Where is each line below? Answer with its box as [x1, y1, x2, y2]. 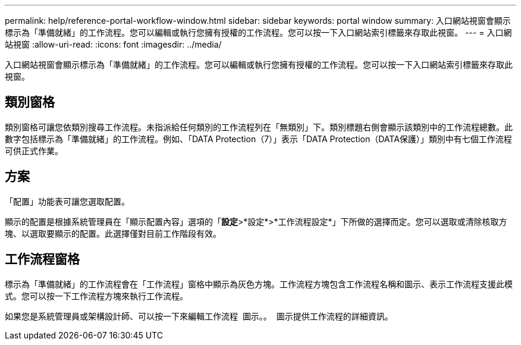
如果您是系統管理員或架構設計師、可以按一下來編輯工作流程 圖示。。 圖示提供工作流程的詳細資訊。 [5, 310, 393, 321]
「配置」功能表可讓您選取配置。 [5, 196, 130, 206]
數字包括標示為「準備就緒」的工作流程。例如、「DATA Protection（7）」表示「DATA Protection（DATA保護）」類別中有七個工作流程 [5, 133, 512, 144]
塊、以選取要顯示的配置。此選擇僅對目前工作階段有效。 [5, 228, 221, 239]
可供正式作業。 [5, 145, 63, 156]
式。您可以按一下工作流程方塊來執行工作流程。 [5, 290, 188, 301]
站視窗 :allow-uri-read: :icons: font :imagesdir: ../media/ [5, 39, 222, 49]
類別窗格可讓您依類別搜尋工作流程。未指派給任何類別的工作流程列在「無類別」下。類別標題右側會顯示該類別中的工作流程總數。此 [5, 121, 513, 132]
